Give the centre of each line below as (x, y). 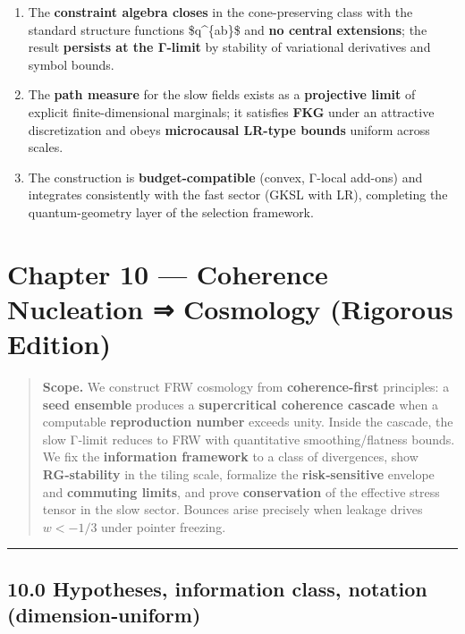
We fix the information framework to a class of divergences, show (230, 456)
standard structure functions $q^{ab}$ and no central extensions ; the (228, 29)
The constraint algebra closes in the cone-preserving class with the (220, 12)
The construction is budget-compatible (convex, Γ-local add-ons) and (225, 177)
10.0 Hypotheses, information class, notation (217, 588)
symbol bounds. (71, 64)
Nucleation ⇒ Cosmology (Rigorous (230, 308)
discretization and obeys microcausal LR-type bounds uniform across (229, 129)
